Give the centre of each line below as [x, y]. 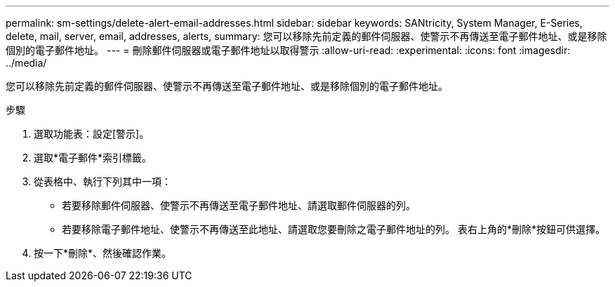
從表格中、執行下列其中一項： [102, 181]
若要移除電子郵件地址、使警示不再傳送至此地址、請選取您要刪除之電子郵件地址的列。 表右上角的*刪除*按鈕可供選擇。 [333, 229]
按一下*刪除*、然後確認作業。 [103, 253]
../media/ [26, 63]
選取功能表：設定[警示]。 [92, 134]
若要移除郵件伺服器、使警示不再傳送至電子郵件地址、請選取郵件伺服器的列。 [239, 205]
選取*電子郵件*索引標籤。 [93, 158]
